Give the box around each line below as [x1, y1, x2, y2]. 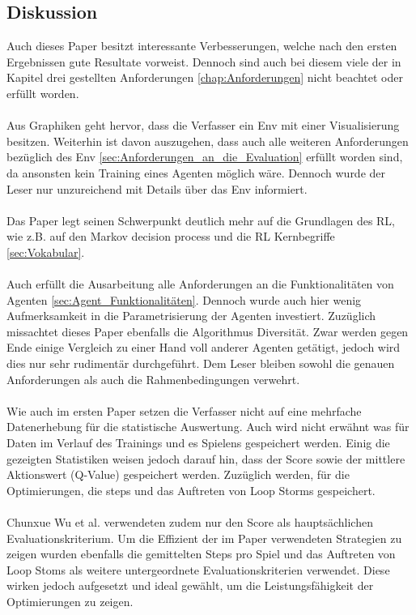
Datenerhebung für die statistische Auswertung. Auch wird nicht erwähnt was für [6, 418, 410, 435]
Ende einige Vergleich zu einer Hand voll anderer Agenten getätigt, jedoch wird [6, 339, 401, 356]
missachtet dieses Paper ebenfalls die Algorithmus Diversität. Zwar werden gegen [6, 322, 409, 340]
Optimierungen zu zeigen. [6, 592, 134, 609]
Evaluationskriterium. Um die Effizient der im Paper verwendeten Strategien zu [6, 529, 402, 546]
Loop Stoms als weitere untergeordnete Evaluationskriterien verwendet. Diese [6, 561, 390, 578]
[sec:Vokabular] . [6, 243, 85, 260]
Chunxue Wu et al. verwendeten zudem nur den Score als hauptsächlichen [6, 514, 373, 531]
